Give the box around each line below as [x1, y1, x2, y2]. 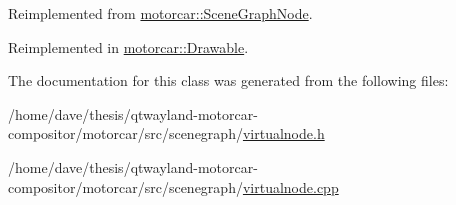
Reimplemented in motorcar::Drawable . [8, 36, 249, 57]
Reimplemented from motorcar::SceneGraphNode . [8, 3, 313, 23]
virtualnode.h [242, 123, 325, 144]
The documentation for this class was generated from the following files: [8, 70, 449, 91]
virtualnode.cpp [242, 176, 339, 197]
